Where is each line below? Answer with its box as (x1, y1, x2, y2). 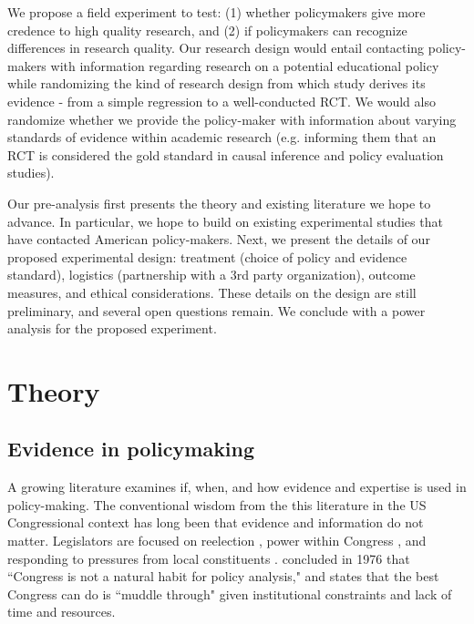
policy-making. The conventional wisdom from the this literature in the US (7, 495, 427, 514)
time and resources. (7, 602, 116, 621)
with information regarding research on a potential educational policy (50, 56, 439, 75)
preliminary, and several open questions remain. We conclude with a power (7, 301, 426, 320)
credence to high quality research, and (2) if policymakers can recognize (7, 20, 407, 39)
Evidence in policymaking (7, 435, 255, 463)
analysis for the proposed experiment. (7, 319, 217, 338)
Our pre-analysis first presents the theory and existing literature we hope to (7, 193, 431, 212)
